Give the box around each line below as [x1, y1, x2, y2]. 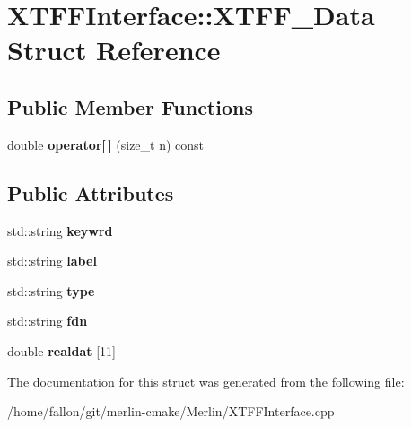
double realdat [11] [7, 341, 116, 360]
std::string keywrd [7, 221, 113, 240]
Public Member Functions [7, 92, 253, 120]
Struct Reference [7, 31, 221, 68]
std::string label [7, 251, 97, 270]
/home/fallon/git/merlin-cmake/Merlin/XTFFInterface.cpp [7, 402, 335, 421]
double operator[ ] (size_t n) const [7, 135, 205, 153]
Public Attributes [7, 179, 174, 206]
